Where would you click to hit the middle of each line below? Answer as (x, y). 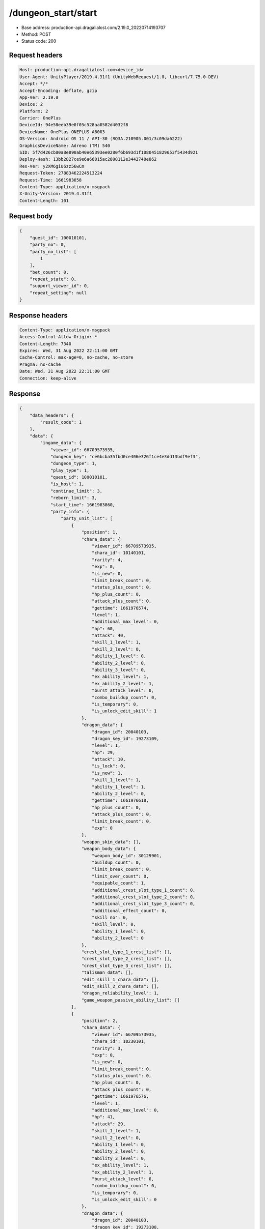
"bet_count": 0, (49, 272)
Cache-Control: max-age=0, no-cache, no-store (76, 357)
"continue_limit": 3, (76, 491)
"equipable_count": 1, (119, 883)
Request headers (36, 55)
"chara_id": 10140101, (119, 553)
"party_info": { (70, 512)
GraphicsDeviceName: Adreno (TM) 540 (65, 146)
